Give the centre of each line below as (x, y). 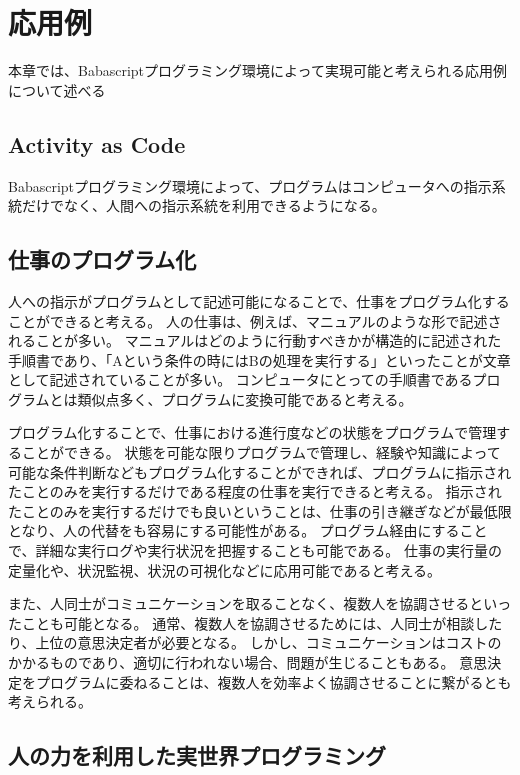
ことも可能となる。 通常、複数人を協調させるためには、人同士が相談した (262, 622)
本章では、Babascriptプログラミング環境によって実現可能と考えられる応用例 (257, 70)
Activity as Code (97, 143)
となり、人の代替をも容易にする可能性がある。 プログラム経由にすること (248, 530)
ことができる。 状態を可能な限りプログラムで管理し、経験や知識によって (261, 452)
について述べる (57, 89)
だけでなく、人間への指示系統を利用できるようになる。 (203, 205)
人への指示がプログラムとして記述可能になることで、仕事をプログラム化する (259, 300)
